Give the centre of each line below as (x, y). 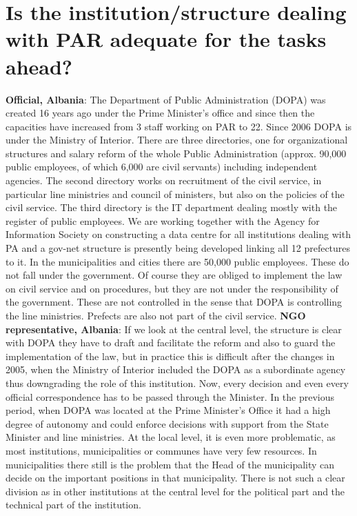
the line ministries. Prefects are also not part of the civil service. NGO (156, 315)
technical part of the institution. (73, 505)
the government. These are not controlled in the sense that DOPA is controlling (174, 302)
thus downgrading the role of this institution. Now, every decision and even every (177, 383)
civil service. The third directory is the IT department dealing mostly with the (172, 207)
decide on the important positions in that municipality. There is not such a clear (175, 478)
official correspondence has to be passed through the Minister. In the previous (170, 396)
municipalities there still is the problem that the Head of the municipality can (170, 464)
